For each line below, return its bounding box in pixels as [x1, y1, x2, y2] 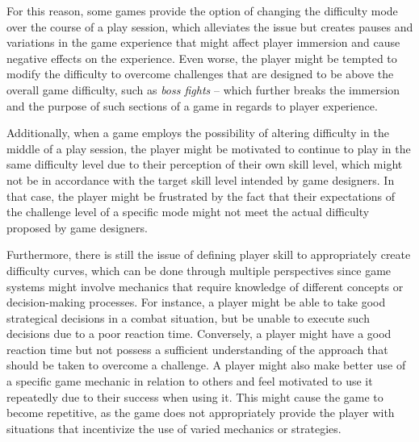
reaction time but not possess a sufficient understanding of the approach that [6, 340, 388, 357]
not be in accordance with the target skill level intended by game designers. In [6, 171, 395, 188]
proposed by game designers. [6, 219, 148, 236]
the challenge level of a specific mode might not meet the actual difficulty [6, 203, 370, 220]
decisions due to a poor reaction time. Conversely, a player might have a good [6, 325, 392, 342]
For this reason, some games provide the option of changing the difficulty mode [6, 2, 398, 19]
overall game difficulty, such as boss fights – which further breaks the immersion [6, 81, 400, 98]
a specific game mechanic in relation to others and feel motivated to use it [6, 373, 373, 390]
